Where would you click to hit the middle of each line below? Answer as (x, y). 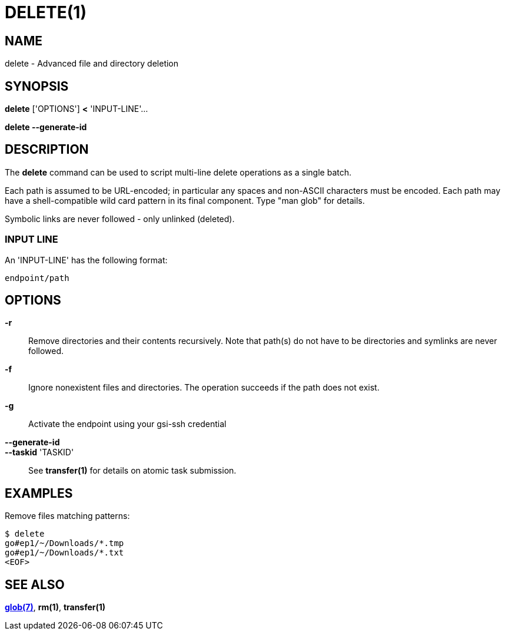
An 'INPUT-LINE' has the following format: (86, 260)
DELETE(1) (46, 12)
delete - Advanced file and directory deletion (92, 64)
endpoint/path (37, 278)
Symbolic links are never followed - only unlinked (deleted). (120, 219)
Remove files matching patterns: (67, 516)
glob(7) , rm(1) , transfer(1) (55, 607)
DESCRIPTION (47, 150)
